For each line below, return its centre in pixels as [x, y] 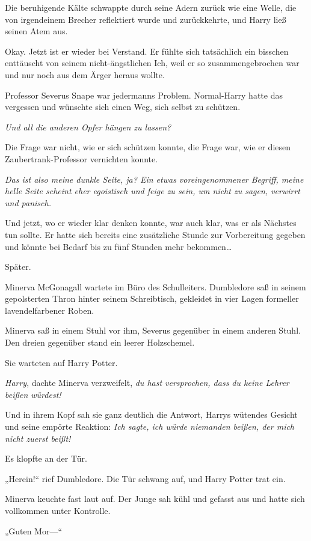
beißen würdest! [33, 394]
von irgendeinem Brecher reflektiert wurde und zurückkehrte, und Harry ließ [146, 19]
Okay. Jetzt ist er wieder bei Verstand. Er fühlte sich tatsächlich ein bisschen [147, 51]
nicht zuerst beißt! [38, 438]
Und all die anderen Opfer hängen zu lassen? [88, 127]
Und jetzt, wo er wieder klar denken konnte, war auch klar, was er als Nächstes [151, 223]
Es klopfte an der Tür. [46, 458]
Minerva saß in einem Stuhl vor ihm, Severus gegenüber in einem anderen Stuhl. [153, 330]
